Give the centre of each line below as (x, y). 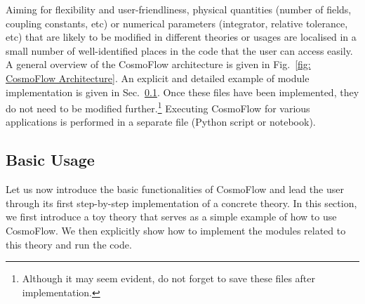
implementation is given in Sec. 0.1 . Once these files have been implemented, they (182, 92)
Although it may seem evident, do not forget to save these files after (169, 278)
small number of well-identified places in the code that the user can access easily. (179, 50)
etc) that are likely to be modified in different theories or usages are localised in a (181, 37)
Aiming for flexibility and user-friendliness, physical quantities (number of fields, (179, 9)
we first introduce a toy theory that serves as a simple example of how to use (171, 217)
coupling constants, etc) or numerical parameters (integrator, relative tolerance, (177, 23)
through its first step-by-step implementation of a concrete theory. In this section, (181, 203)
